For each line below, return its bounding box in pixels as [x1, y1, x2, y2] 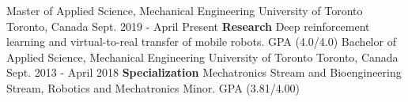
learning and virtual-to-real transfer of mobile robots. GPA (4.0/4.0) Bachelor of [6, 33, 396, 50]
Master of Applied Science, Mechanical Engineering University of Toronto [6, 2, 363, 18]
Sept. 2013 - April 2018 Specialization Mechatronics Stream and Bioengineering [6, 64, 402, 81]
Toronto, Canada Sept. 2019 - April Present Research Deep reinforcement [6, 17, 370, 34]
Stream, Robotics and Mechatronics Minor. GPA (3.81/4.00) [6, 79, 300, 96]
